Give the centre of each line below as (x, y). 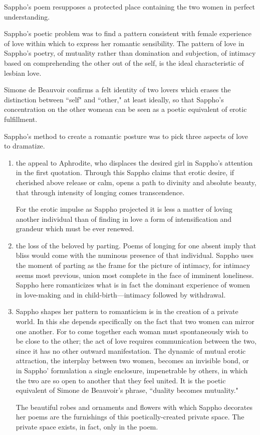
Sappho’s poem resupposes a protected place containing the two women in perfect (129, 7)
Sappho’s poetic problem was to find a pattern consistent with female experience (128, 33)
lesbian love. (23, 72)
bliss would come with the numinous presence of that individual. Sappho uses (135, 255)
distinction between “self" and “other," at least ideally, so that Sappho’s (114, 99)
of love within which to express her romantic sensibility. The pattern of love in (124, 43)
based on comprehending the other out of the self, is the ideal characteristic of (124, 62)
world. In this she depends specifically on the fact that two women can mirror (135, 321)
